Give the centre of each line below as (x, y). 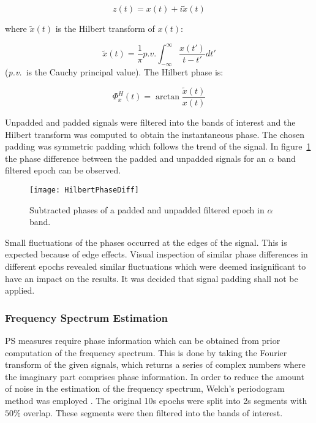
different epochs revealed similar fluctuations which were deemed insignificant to (156, 266)
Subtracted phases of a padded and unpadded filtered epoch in (147, 209)
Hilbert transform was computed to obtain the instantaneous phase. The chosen (155, 134)
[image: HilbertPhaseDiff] (84, 190)
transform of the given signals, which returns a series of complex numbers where (155, 364)
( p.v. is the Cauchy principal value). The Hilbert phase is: (114, 72)
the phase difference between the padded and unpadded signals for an (136, 158)
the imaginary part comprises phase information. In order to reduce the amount (155, 376)
